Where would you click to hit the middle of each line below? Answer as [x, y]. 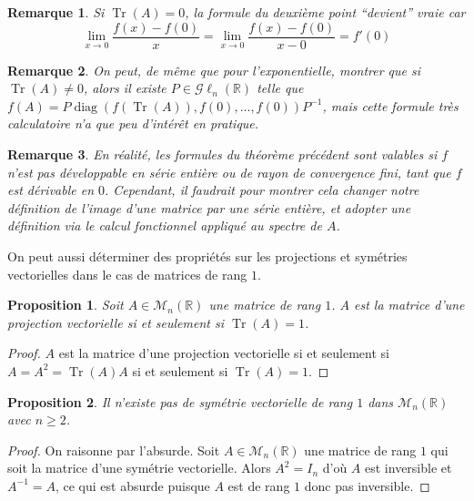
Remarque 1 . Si [56, 12]
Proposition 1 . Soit [66, 305]
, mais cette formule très [390, 105]
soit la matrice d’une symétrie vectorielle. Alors [139, 468]
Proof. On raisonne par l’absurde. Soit [114, 450]
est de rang [259, 485]
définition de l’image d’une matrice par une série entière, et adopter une [209, 207]
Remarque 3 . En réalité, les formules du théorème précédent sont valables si [222, 154]
